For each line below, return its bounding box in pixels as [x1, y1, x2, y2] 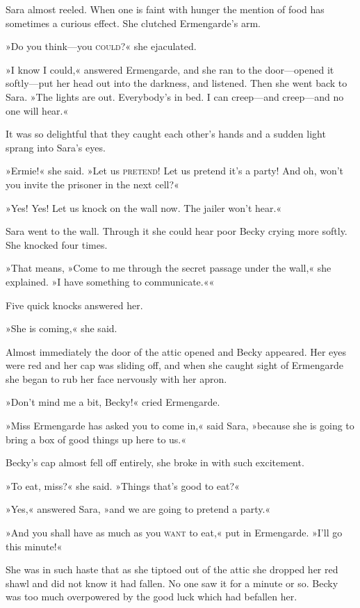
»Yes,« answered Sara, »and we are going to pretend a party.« [6, 502, 271, 516]
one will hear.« [6, 103, 69, 117]
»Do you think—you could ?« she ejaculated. [6, 39, 197, 54]
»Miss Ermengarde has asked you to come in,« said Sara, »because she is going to [6, 418, 354, 433]
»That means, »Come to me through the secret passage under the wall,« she [6, 261, 332, 275]
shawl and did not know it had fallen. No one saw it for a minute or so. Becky [6, 575, 338, 590]
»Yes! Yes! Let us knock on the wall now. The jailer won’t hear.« [6, 200, 282, 215]
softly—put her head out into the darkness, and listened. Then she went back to [6, 76, 347, 90]
